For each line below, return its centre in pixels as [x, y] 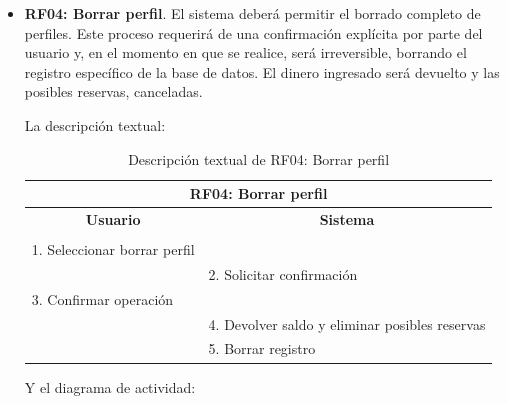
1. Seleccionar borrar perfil [113, 249]
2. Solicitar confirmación [283, 273]
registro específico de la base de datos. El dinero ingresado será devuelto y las [262, 71]
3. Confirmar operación [102, 298]
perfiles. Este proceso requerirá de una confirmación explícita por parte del [253, 32]
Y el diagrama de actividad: [110, 386]
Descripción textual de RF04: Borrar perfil [259, 158]
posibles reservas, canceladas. [113, 91]
